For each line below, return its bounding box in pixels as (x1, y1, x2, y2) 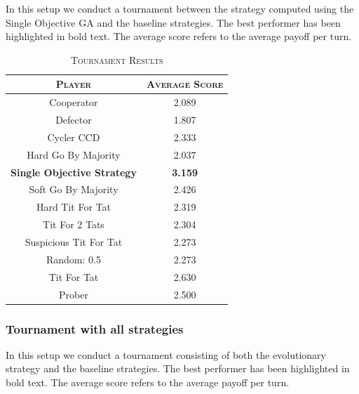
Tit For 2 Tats (43, 217, 104, 232)
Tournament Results (70, 52, 163, 67)
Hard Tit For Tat (36, 199, 111, 214)
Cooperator (49, 95, 98, 110)
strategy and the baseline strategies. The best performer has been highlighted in (6, 361, 350, 376)
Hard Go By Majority (27, 147, 121, 162)
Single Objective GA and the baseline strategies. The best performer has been (6, 15, 341, 29)
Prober (59, 287, 88, 301)
